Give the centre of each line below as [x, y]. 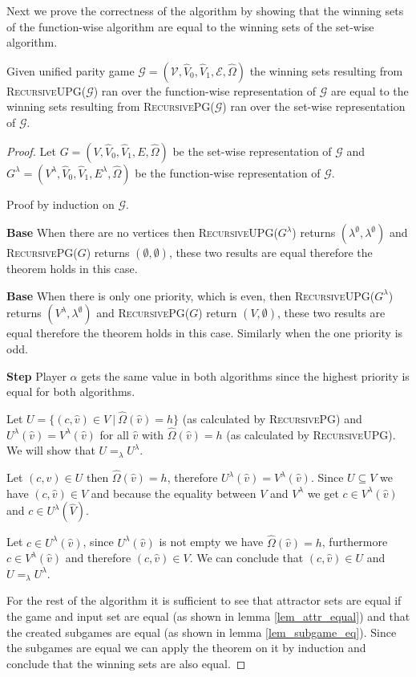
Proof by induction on [61, 204]
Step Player [36, 375]
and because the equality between [174, 493]
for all [114, 434]
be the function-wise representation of [228, 172]
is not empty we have [211, 542]
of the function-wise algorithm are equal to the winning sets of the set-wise [190, 26]
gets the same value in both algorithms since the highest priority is [245, 375]
